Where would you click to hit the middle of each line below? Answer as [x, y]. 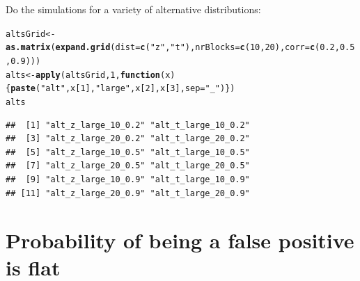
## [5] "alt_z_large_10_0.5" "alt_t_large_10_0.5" [128, 152]
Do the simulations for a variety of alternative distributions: [133, 9]
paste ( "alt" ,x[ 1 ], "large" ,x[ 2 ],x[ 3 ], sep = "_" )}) [123, 89]
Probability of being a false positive [180, 240]
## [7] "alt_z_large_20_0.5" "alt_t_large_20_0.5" [128, 166]
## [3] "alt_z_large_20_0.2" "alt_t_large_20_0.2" [128, 139]
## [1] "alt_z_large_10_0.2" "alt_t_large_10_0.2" [128, 125]
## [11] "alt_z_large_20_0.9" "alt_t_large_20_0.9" [128, 193]
